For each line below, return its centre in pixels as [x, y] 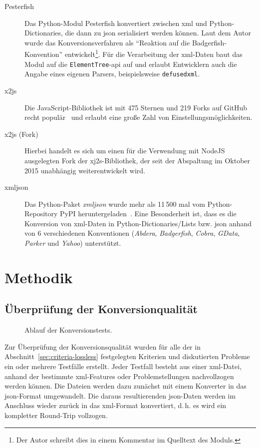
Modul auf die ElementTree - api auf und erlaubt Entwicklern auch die [131, 64]
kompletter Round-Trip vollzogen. [56, 415]
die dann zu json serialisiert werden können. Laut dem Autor [158, 33]
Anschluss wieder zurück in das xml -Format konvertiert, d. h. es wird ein [116, 405]
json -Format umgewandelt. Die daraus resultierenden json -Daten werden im [120, 395]
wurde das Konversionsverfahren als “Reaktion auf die [107, 42]
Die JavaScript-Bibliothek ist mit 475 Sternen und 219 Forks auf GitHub [136, 107]
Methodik [39, 277]
